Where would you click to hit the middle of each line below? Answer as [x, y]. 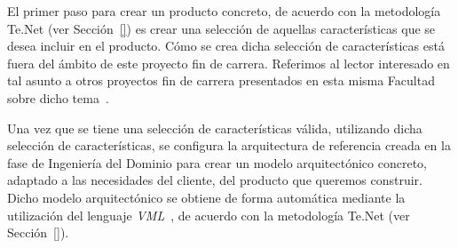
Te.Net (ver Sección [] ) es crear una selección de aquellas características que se [221, 28]
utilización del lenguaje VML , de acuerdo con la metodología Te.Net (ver [209, 215]
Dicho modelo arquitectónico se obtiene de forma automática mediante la [206, 197]
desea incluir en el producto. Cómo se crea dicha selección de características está [226, 46]
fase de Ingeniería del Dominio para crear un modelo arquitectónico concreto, [217, 162]
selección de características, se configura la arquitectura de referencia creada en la [229, 145]
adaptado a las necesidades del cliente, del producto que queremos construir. [215, 180]
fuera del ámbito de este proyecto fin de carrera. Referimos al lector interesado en [229, 63]
